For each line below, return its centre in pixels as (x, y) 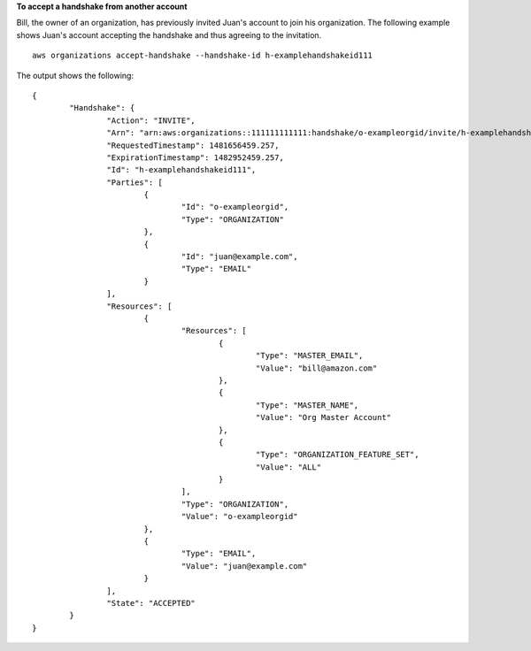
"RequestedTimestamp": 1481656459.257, (193, 145)
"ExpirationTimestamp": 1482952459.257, (196, 157)
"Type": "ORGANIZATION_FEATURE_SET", (337, 455)
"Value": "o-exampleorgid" (239, 517)
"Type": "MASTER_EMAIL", (309, 356)
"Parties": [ (135, 182)
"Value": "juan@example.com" (244, 566)
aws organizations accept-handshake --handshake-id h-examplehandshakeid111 (203, 56)
